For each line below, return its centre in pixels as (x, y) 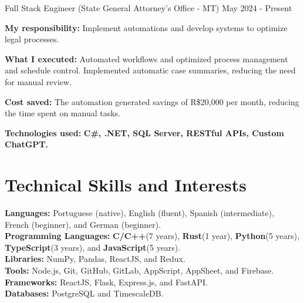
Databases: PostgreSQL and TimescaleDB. (84, 293)
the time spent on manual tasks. (63, 113)
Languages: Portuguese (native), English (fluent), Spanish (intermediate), (140, 213)
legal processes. (32, 39)
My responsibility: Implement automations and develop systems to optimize (146, 27)
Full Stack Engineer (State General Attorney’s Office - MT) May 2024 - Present (148, 8)
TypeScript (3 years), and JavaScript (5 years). (93, 247)
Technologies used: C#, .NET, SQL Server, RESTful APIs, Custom (144, 132)
